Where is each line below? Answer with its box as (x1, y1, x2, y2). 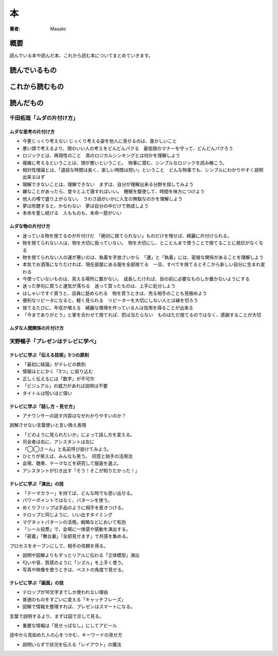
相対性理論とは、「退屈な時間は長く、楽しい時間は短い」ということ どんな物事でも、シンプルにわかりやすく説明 (22, 167, 264, 173)
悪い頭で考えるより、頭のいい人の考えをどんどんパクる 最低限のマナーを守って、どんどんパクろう (22, 145, 234, 151)
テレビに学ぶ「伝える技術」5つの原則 (9, 352, 90, 358)
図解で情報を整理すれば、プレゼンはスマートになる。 (22, 604, 135, 610)
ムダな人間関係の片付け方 (9, 325, 64, 331)
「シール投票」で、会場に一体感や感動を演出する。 (22, 526, 131, 532)
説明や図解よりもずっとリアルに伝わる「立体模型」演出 (22, 552, 140, 558)
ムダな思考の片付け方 (9, 129, 55, 135)
